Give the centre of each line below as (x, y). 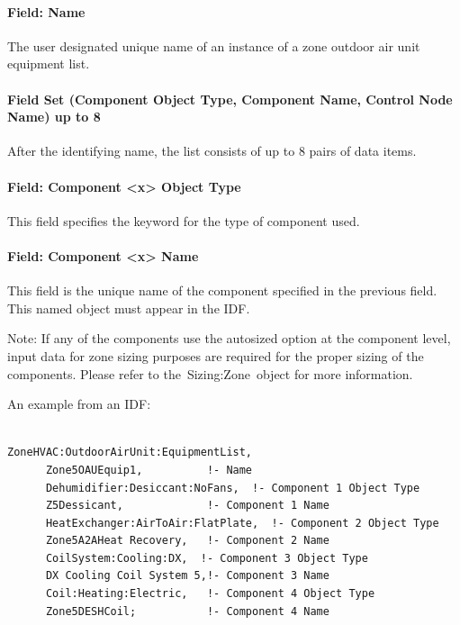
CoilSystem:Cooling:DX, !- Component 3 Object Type (207, 558)
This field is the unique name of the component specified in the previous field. (222, 290)
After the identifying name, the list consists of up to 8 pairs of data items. (212, 151)
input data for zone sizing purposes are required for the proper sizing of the (216, 355)
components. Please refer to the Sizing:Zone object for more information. (210, 373)
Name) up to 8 (54, 117)
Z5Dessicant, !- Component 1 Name (187, 506)
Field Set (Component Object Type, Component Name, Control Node (230, 99)
